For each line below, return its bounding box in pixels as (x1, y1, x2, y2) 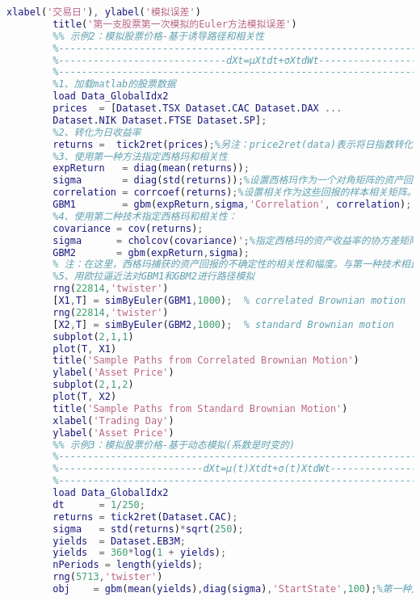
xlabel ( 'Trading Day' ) (52, 414, 174, 427)
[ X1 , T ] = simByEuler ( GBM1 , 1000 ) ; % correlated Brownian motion (52, 295, 406, 306)
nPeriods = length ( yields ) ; (52, 559, 204, 571)
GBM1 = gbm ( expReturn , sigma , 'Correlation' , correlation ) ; (52, 199, 412, 210)
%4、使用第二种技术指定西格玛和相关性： (52, 210, 237, 222)
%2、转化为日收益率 (52, 126, 141, 138)
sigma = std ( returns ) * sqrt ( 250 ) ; (52, 523, 244, 535)
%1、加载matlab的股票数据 (52, 78, 176, 90)
